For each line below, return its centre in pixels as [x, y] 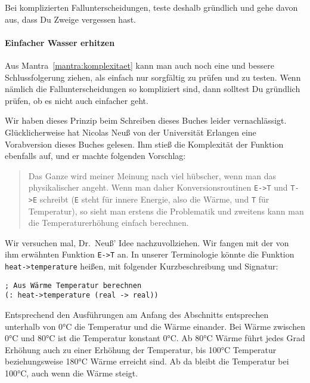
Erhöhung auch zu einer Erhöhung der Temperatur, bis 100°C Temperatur [141, 349]
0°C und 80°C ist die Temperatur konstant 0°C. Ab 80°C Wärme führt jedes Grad [155, 338]
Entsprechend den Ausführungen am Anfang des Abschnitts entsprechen [137, 315]
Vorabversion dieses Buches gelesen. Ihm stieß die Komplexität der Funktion [144, 144]
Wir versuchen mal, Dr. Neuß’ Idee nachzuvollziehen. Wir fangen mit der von [147, 242]
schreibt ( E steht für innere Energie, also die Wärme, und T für [154, 199]
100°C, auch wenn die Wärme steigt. [72, 373]
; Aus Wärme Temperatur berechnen [73, 285]
